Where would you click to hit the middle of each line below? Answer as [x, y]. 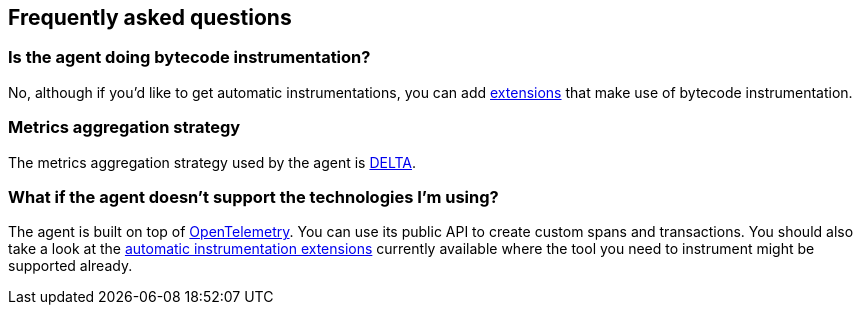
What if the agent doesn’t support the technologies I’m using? [253, 196]
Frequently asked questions [150, 17]
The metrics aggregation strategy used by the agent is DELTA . [212, 162]
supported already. [70, 266]
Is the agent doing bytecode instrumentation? [189, 57]
